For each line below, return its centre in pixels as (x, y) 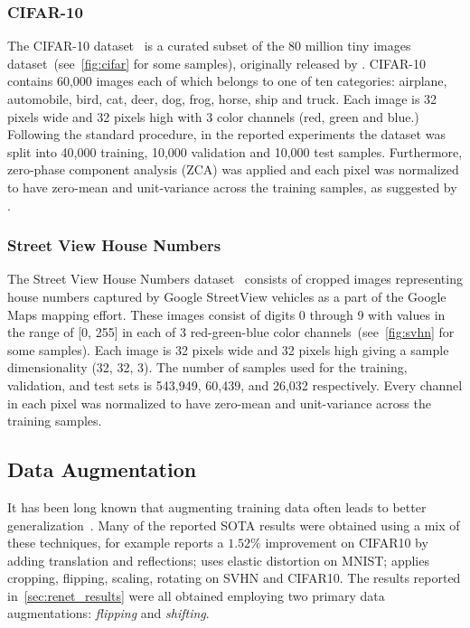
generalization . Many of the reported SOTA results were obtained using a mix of (234, 525)
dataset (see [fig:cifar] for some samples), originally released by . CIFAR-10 (217, 63)
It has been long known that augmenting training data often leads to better (217, 506)
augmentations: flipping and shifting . (108, 613)
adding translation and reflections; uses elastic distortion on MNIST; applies (218, 560)
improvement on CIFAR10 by (347, 543)
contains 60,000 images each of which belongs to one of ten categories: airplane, (227, 81)
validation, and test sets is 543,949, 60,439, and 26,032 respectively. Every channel (235, 384)
